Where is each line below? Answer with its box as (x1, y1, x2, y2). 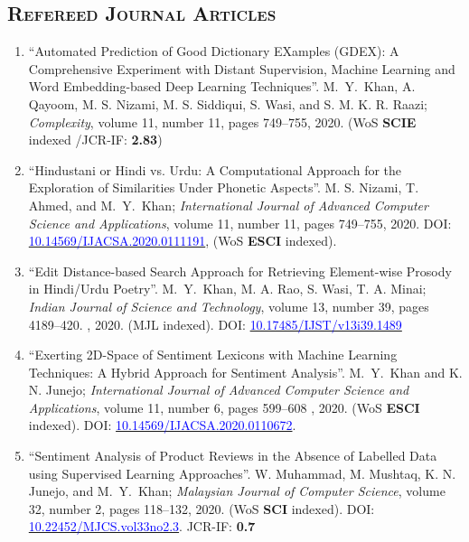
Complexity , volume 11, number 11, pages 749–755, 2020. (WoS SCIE (28, 112, 417, 131)
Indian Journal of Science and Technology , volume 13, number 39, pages (28, 296, 429, 315)
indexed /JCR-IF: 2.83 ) (28, 130, 163, 149)
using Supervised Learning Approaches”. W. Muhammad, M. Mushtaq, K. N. (28, 463, 456, 482)
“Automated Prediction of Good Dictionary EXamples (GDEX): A (28, 42, 399, 61)
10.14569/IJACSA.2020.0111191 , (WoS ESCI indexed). (28, 231, 337, 250)
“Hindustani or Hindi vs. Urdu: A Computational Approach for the (28, 160, 402, 179)
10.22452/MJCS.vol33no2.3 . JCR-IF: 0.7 (28, 517, 256, 536)
